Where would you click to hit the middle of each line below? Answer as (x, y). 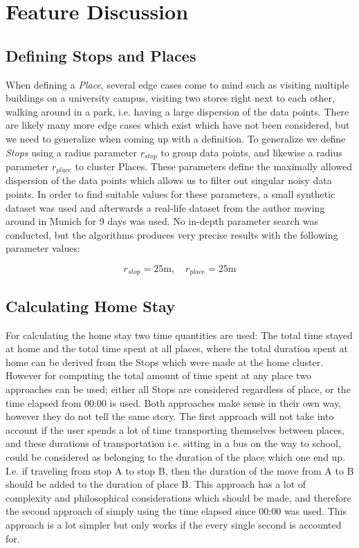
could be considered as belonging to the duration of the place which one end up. (176, 457)
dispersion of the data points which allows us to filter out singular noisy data (169, 180)
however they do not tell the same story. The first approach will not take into (170, 416)
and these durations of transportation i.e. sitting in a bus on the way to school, (173, 443)
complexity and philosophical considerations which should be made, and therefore (178, 497)
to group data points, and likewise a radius (251, 152)
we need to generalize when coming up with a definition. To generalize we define (176, 138)
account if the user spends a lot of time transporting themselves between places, (175, 429)
